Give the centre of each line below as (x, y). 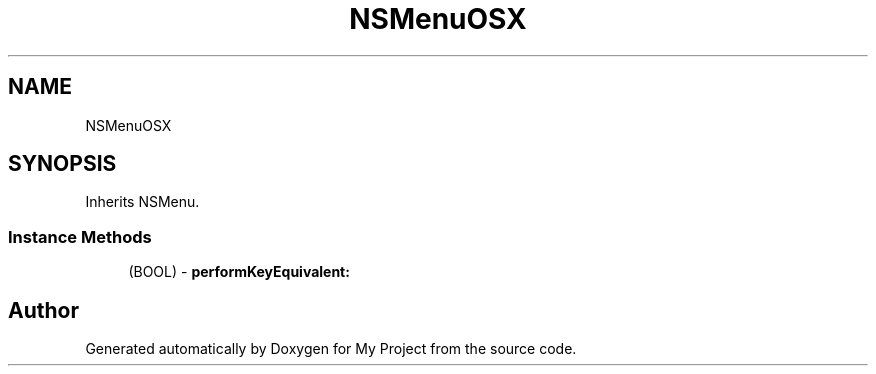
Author (43, 310)
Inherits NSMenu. (142, 202)
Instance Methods (80, 236)
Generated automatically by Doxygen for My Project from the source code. (331, 349)
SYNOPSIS (62, 164)
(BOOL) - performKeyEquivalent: (239, 272)
